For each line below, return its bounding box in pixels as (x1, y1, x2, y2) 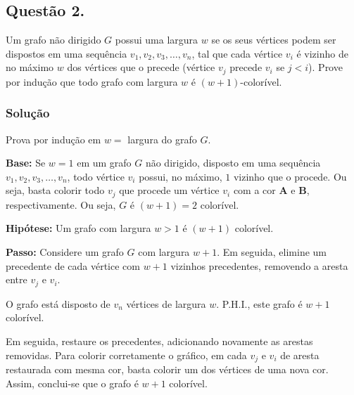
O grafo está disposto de (6, 296, 110, 311)
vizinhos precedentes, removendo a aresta (170, 258, 348, 273)
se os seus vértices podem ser (211, 32, 336, 47)
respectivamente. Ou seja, (6, 197, 116, 212)
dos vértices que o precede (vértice (67, 60, 215, 75)
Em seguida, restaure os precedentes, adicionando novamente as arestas (6, 333, 313, 348)
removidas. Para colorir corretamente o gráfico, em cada (6, 347, 247, 362)
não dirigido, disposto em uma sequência (145, 155, 321, 170)
